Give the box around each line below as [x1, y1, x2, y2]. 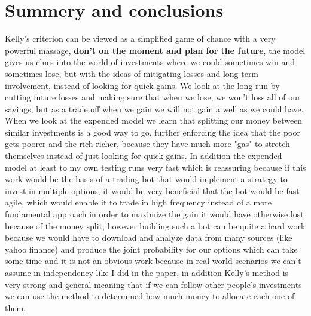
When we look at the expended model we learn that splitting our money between [5, 114, 303, 127]
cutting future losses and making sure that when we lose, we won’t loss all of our [5, 91, 301, 103]
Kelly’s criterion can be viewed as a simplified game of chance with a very [5, 32, 276, 45]
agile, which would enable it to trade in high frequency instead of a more [5, 196, 272, 208]
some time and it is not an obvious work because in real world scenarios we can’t [5, 254, 301, 267]
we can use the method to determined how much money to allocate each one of [5, 290, 295, 302]
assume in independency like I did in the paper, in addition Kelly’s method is [5, 266, 289, 278]
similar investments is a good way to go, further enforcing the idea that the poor [5, 125, 301, 138]
